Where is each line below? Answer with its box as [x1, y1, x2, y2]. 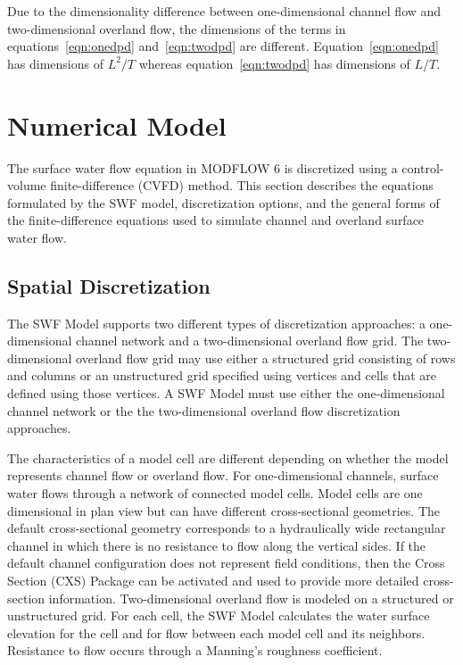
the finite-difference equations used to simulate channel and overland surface [7, 211, 425, 229]
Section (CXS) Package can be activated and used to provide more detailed [7, 570, 419, 589]
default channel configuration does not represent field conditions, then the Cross [7, 553, 445, 572]
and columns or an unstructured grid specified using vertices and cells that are [7, 366, 436, 385]
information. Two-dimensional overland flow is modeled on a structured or [48, 588, 454, 607]
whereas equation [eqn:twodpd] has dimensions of [138, 54, 410, 72]
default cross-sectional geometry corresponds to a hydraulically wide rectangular [7, 519, 446, 537]
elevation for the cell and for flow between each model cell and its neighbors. [7, 623, 426, 642]
